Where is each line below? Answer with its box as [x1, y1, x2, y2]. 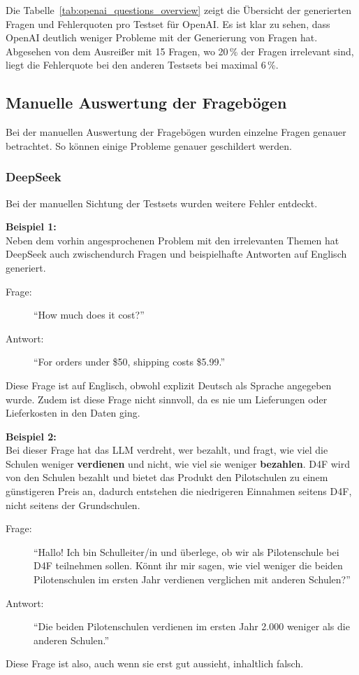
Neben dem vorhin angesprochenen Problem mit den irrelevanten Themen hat [6, 232, 339, 247]
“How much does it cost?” [34, 307, 145, 322]
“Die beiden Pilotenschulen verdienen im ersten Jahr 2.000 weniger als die [34, 619, 350, 634]
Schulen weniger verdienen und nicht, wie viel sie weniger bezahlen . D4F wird [6, 456, 351, 471]
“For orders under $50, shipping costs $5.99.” [34, 354, 226, 369]
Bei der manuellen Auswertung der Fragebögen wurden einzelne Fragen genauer [6, 125, 346, 139]
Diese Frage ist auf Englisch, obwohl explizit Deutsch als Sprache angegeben [6, 377, 332, 392]
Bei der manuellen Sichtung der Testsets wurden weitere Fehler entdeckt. [6, 195, 318, 210]
